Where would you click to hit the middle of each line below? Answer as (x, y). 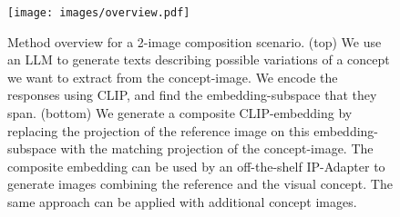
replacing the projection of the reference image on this (159, 130)
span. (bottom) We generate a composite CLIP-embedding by (180, 113)
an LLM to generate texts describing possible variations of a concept (199, 59)
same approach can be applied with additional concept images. (182, 202)
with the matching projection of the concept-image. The (217, 148)
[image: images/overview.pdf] (99, 13)
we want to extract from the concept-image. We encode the (173, 77)
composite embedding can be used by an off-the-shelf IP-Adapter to (196, 166)
